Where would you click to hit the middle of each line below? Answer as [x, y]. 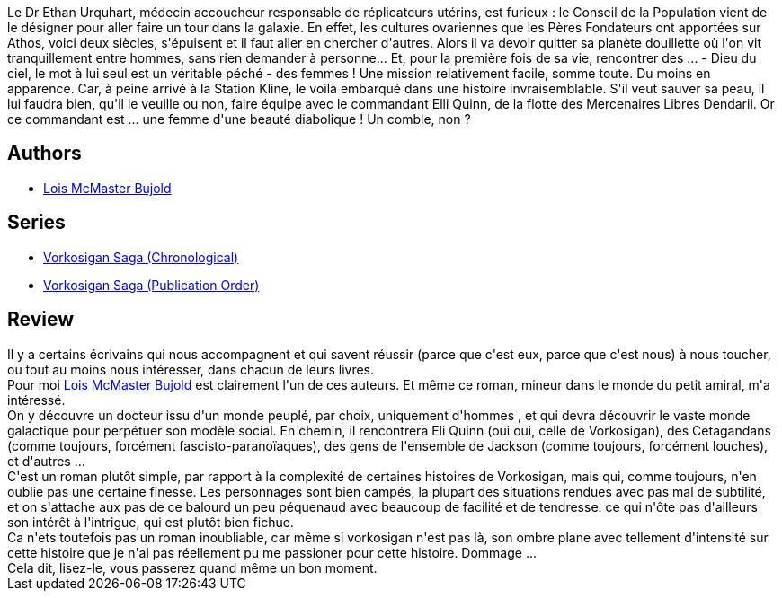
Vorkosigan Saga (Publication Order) [151, 285]
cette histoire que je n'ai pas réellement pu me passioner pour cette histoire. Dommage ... [272, 552]
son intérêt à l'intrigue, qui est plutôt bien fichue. [151, 522]
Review [41, 320]
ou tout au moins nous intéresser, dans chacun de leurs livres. [191, 369]
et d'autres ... [46, 461]
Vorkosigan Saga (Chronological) [141, 257]
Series [36, 223]
